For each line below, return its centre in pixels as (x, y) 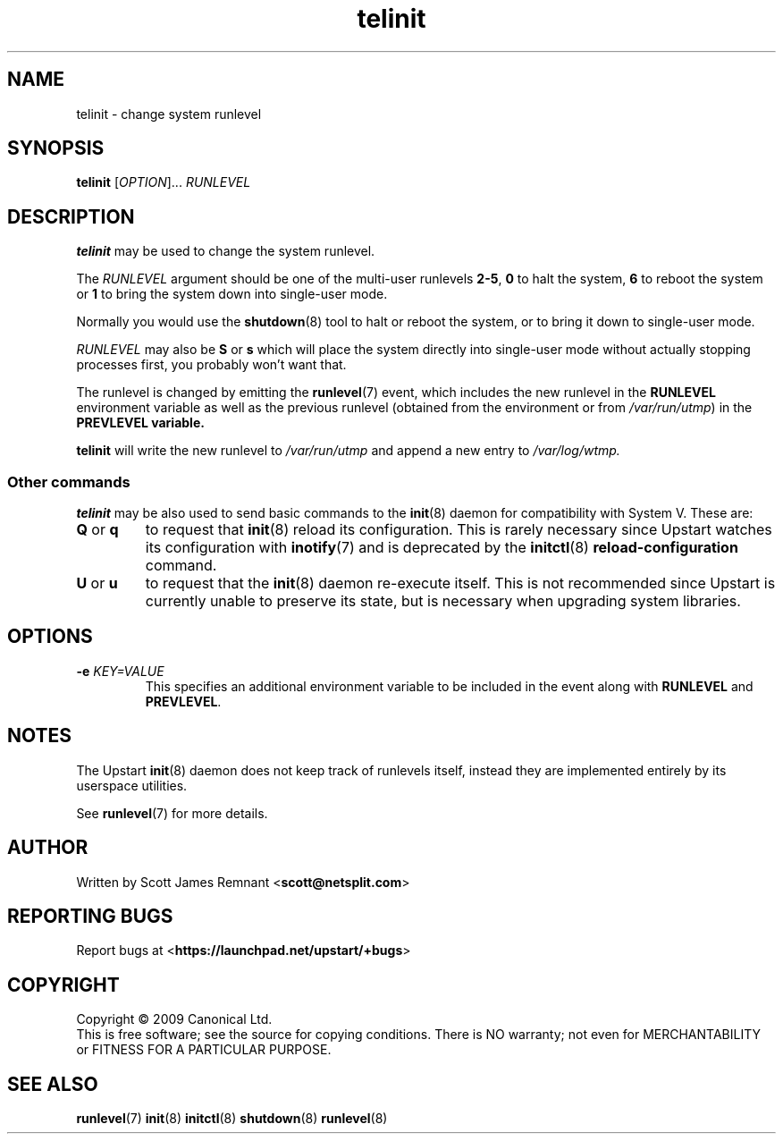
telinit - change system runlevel (169, 114)
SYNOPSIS (56, 148)
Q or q (97, 530)
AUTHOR (48, 848)
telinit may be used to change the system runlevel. (226, 251)
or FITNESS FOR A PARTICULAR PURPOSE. (204, 1050)
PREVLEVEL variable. (140, 423)
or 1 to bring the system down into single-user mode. (232, 294)
